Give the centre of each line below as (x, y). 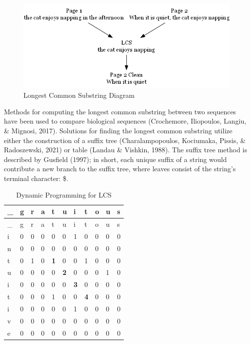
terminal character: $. (36, 178)
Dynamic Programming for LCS (64, 194)
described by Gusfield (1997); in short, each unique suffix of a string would (116, 159)
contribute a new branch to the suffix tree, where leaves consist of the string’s (120, 169)
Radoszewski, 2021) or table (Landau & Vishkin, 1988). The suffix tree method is (125, 150)
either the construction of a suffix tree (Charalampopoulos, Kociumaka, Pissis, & (125, 140)
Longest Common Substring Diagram (79, 95)
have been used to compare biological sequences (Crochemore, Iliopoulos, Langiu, (125, 121)
